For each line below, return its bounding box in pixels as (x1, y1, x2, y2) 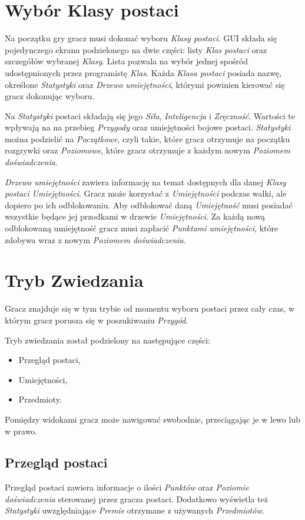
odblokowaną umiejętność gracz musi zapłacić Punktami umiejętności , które (5, 222, 279, 234)
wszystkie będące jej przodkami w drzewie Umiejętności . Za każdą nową (5, 210, 266, 223)
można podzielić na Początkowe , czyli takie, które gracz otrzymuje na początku (5, 132, 290, 145)
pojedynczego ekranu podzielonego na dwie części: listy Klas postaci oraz (5, 43, 267, 55)
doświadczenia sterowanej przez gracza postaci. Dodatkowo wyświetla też (5, 492, 268, 505)
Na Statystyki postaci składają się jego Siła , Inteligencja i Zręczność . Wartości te (5, 109, 295, 122)
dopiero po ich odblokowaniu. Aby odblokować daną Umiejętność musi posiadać (5, 198, 293, 211)
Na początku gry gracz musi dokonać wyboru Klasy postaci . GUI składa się (5, 32, 277, 44)
